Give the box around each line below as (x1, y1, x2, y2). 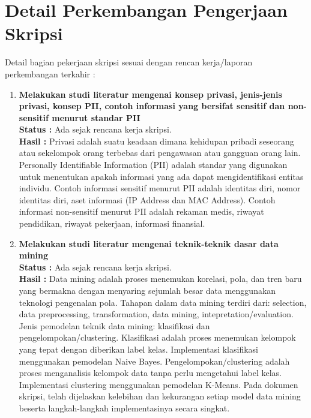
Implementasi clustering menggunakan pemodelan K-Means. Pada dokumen (19, 378, 298, 390)
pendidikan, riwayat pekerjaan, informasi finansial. (19, 217, 205, 230)
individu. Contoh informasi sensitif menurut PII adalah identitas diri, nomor (19, 182, 301, 194)
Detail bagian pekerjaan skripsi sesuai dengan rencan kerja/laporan (5, 56, 253, 68)
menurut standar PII (52, 111, 140, 124)
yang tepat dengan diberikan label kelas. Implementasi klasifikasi (19, 342, 258, 355)
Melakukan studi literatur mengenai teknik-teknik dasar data (19, 237, 279, 249)
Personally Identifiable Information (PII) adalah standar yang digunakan (19, 158, 288, 171)
